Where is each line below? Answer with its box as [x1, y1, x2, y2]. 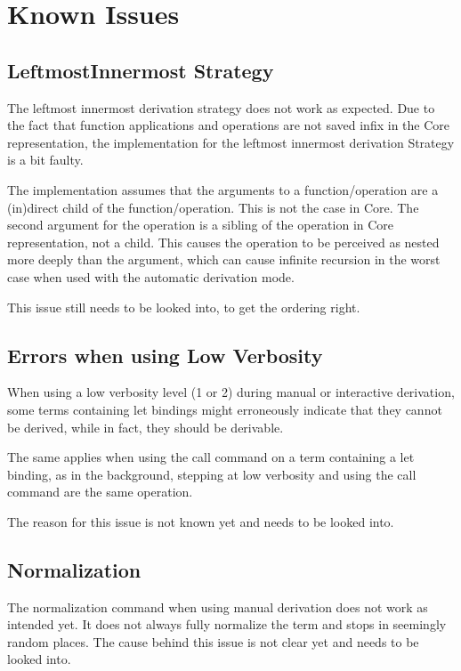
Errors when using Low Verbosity [7, 341, 323, 368]
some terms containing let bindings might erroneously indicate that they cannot [7, 400, 442, 418]
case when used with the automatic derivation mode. [7, 267, 295, 286]
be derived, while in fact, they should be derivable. [7, 417, 284, 436]
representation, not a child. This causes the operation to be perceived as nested [7, 232, 440, 251]
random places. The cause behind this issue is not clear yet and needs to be [7, 632, 419, 651]
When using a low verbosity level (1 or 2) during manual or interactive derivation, [7, 383, 455, 401]
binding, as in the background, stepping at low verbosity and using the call [7, 465, 417, 483]
